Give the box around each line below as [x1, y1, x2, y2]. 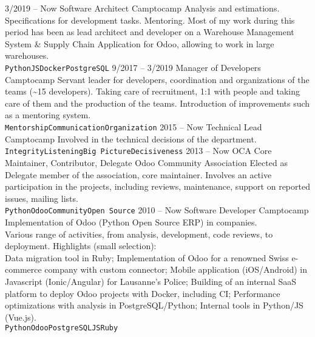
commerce [5, 263, 42, 276]
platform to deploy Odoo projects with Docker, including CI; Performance [5, 287, 280, 299]
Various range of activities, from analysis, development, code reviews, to [5, 227, 273, 240]
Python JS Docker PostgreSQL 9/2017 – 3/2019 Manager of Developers [5, 61, 261, 73]
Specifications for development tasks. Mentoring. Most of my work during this [5, 13, 295, 26]
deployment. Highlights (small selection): [5, 239, 157, 252]
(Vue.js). [5, 310, 36, 323]
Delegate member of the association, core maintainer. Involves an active [5, 168, 272, 181]
